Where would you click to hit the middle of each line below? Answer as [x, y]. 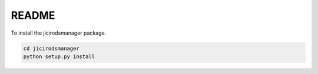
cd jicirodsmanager [51, 48]
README [33, 15]
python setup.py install [59, 56]
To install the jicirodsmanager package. [59, 33]
